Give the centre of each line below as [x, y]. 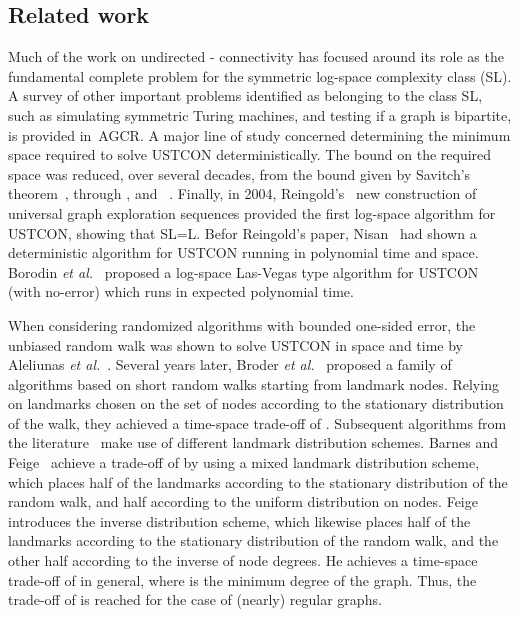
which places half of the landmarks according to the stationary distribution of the [258, 481]
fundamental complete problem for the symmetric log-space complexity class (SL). [260, 75]
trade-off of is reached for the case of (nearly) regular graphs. [195, 599]
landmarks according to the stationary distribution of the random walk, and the [253, 540]
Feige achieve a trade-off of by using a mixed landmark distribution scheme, [244, 462]
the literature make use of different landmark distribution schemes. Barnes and [253, 442]
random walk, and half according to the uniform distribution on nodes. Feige [243, 501]
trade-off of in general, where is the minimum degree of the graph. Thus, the [242, 579]
